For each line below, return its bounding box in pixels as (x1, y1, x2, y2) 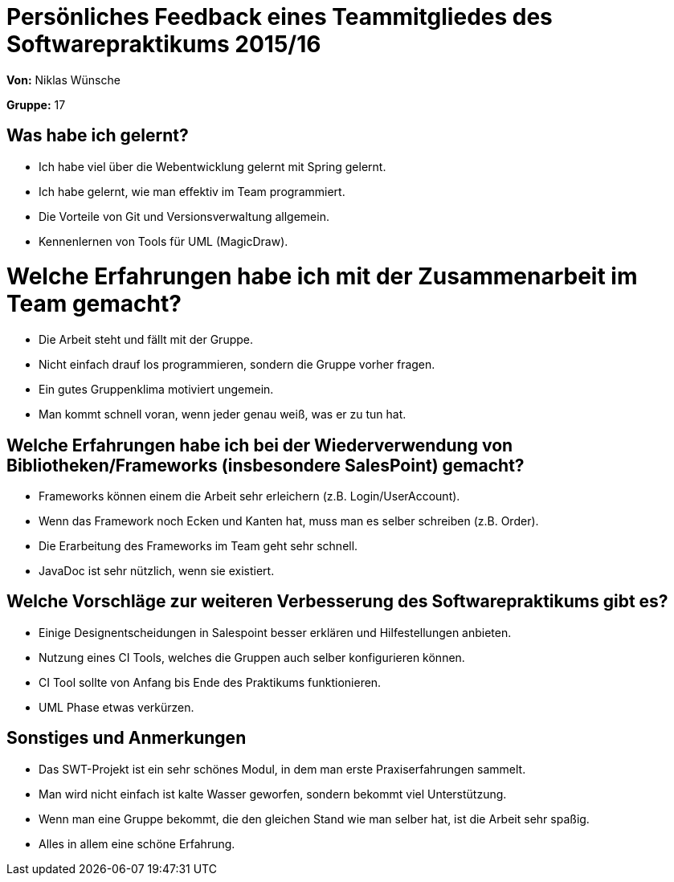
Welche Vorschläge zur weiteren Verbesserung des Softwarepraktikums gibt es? (6, 591, 668, 612)
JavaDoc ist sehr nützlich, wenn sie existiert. (39, 563, 275, 578)
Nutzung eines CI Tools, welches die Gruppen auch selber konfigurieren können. (39, 650, 465, 664)
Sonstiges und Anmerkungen (6, 728, 247, 749)
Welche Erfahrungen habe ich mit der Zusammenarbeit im (6, 263, 638, 291)
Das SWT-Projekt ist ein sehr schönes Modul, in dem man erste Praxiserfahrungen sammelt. (39, 762, 526, 776)
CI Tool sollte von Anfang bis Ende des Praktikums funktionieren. (39, 675, 382, 689)
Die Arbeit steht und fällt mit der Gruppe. (39, 333, 254, 347)
